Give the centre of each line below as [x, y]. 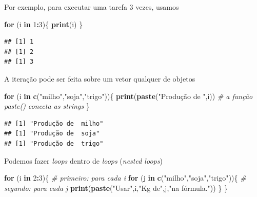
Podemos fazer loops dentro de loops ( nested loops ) [83, 160]
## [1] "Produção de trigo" [54, 143]
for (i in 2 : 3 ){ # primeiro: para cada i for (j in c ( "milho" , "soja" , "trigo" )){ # [125, 178]
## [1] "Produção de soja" [52, 134]
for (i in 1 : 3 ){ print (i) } [44, 24]
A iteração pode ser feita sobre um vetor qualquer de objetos [100, 78]
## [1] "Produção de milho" [54, 123]
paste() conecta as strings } [47, 106]
